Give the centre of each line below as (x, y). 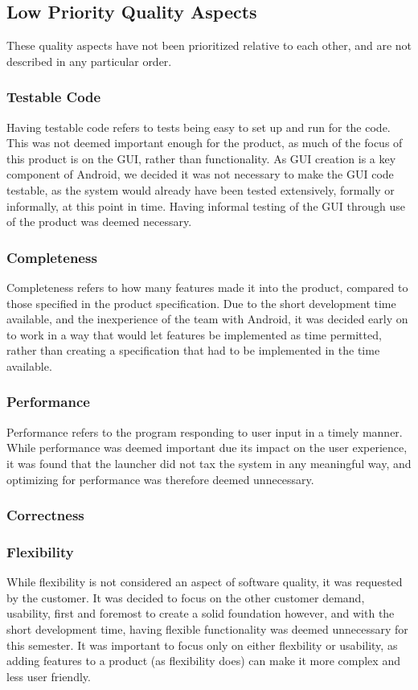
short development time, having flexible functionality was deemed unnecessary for (207, 628)
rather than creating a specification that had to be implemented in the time (193, 350)
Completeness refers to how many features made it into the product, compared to (207, 287)
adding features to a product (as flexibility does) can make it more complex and (203, 661)
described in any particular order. (89, 61)
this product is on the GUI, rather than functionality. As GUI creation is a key (201, 158)
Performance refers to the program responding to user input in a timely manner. (205, 431)
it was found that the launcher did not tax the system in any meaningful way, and (209, 463)
